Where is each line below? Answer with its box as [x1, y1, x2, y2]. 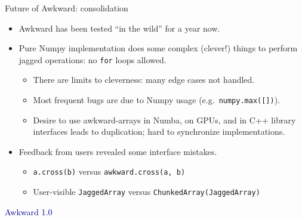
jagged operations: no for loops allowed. [19, 53, 167, 66]
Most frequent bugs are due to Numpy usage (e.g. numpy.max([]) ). [33, 94, 281, 106]
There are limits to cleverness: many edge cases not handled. [33, 73, 255, 86]
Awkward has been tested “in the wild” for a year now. [19, 21, 220, 34]
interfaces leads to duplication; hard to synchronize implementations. [33, 125, 285, 138]
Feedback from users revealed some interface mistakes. [19, 145, 217, 157]
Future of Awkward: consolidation [5, 2, 128, 14]
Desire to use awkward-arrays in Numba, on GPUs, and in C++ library [33, 113, 296, 126]
